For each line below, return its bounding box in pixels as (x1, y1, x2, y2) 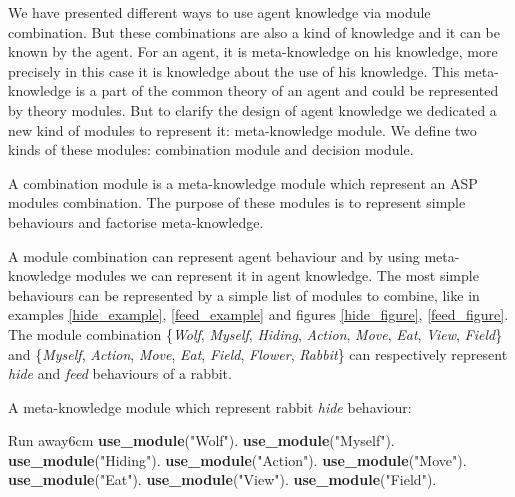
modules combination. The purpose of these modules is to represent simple (8, 192, 466, 213)
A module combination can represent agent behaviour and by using (8, 245, 420, 266)
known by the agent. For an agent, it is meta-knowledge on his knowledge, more (8, 41, 498, 62)
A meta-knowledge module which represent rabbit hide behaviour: (8, 396, 412, 417)
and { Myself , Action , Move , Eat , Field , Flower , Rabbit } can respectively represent (8, 343, 508, 364)
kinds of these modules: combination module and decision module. (8, 139, 414, 160)
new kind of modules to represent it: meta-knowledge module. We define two (8, 119, 477, 140)
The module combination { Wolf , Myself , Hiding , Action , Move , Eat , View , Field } (8, 323, 503, 344)
